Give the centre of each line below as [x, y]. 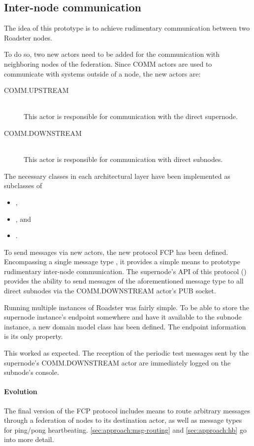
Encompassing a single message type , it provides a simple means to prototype [122, 262]
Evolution [21, 391]
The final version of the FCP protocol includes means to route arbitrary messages [127, 410]
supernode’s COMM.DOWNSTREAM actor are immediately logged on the [117, 362]
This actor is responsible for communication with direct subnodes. [123, 159]
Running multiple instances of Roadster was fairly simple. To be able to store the [127, 307]
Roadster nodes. [28, 37]
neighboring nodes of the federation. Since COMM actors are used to [108, 63]
